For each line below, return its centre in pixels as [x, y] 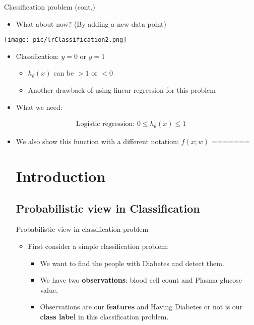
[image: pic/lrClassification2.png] [66, 40]
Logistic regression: [105, 124]
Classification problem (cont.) [50, 7]
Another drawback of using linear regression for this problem [122, 90]
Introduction [61, 176]
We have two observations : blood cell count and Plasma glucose [141, 280]
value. [49, 289]
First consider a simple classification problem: [99, 246]
